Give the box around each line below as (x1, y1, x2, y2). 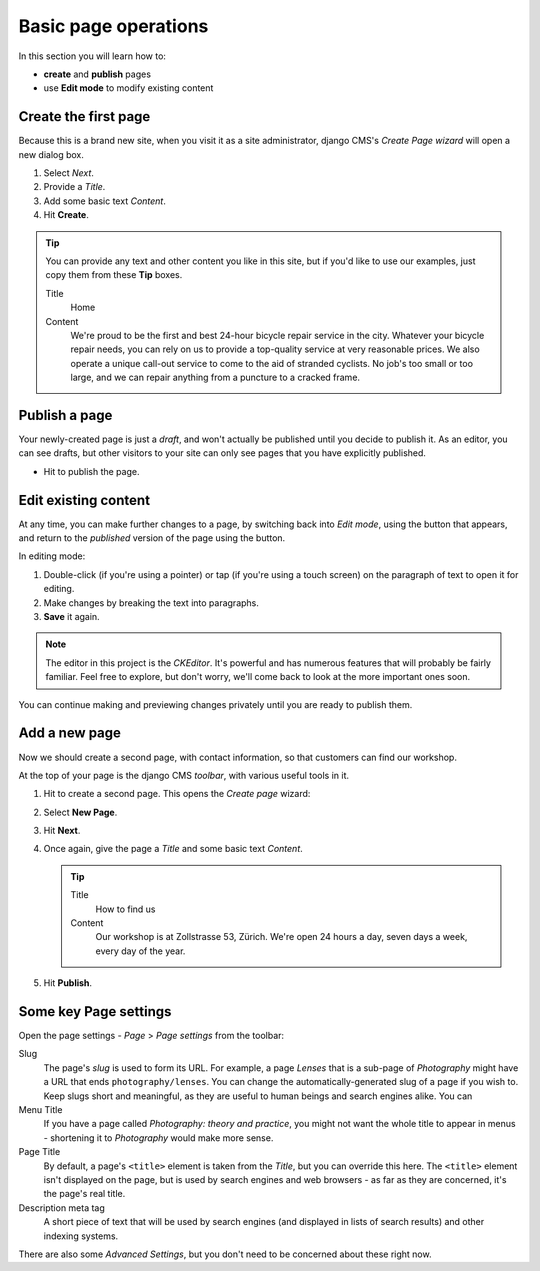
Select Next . (43, 167, 95, 179)
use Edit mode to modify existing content (43, 82, 214, 94)
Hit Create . (43, 209, 90, 221)
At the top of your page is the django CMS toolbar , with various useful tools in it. (18, 769, 350, 781)
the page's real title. (43, 1188, 126, 1200)
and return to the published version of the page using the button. (18, 532, 286, 544)
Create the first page (18, 108, 151, 125)
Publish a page (18, 406, 113, 424)
